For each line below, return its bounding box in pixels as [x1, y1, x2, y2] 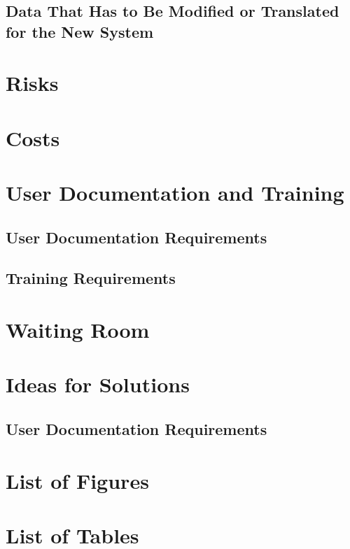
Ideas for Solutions [6, 370, 190, 399]
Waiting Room [6, 315, 150, 344]
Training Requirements [6, 267, 176, 289]
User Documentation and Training [6, 178, 344, 207]
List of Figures [6, 466, 149, 494]
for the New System [6, 20, 154, 42]
